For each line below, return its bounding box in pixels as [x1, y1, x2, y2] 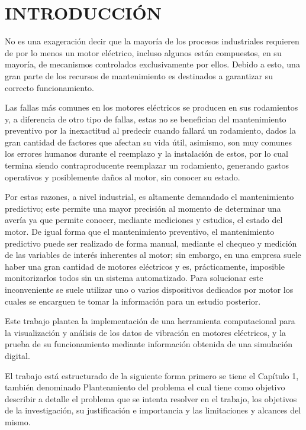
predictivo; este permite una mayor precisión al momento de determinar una [5, 202, 281, 214]
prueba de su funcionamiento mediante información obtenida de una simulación [5, 338, 292, 350]
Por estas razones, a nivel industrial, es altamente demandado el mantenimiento [5, 190, 294, 203]
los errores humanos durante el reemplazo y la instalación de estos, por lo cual [5, 147, 288, 160]
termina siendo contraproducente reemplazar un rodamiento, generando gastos [5, 159, 289, 172]
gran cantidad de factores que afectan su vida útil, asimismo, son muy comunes [5, 135, 292, 148]
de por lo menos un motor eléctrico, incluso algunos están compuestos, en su [5, 46, 282, 59]
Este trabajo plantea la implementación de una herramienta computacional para [5, 315, 295, 327]
